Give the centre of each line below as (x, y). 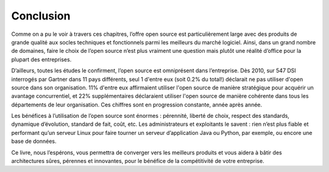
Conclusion (41, 16)
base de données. (34, 141)
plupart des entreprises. (41, 59)
